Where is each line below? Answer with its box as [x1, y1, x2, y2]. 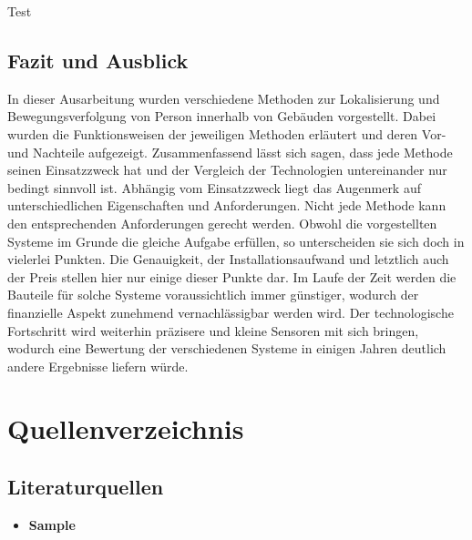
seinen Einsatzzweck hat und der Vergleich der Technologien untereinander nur [7, 160, 447, 179]
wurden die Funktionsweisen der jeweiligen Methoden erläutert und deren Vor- [7, 124, 446, 143]
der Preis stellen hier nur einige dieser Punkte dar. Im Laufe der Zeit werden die [7, 267, 457, 286]
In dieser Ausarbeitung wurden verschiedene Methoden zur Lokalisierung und [7, 88, 440, 107]
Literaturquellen [7, 473, 164, 501]
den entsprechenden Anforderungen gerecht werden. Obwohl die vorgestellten [7, 213, 437, 232]
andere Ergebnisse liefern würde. [7, 356, 189, 375]
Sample [28, 515, 76, 534]
